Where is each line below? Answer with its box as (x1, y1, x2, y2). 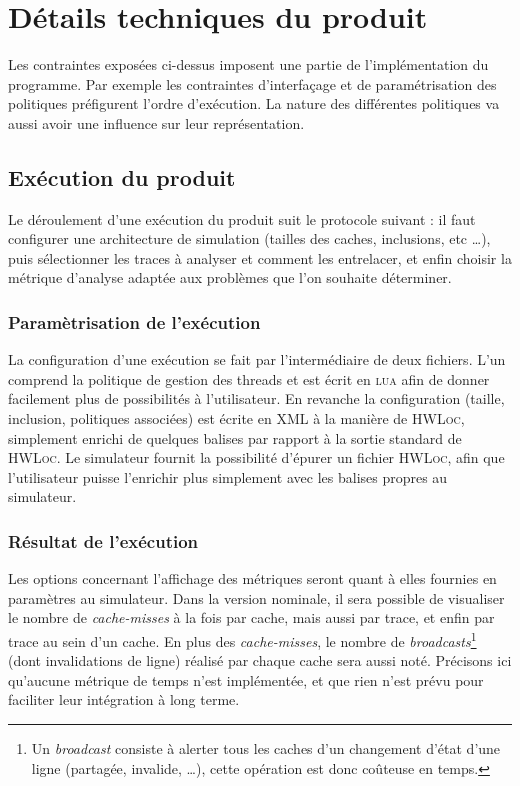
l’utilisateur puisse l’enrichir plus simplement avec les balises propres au (8, 466, 448, 487)
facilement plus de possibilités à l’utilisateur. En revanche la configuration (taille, (8, 388, 505, 409)
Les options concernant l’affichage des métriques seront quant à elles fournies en (8, 568, 497, 589)
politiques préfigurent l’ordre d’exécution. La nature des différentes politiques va (8, 93, 500, 114)
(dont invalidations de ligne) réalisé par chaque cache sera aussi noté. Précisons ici (8, 650, 512, 671)
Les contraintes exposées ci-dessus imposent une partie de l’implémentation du (8, 54, 489, 75)
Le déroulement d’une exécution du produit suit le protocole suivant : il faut (8, 208, 476, 229)
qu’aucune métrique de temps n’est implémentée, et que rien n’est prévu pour (8, 669, 484, 690)
